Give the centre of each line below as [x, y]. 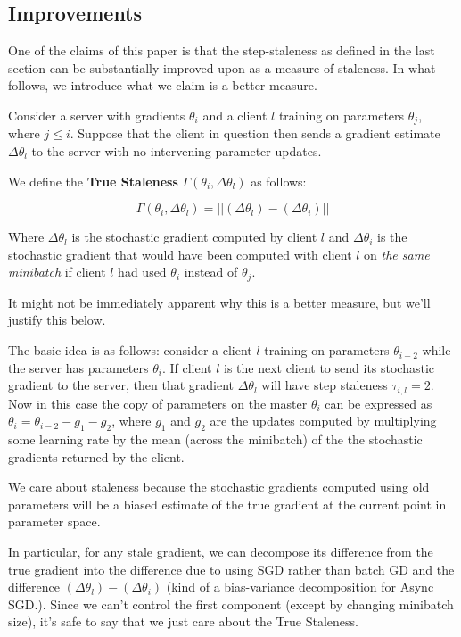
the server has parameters [78, 367]
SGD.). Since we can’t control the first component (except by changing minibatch [231, 604]
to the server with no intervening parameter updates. [177, 151]
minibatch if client [57, 272]
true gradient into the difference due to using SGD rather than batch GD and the [231, 569]
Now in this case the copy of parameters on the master [158, 403]
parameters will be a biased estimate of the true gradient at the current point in [227, 504]
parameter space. [54, 521]
